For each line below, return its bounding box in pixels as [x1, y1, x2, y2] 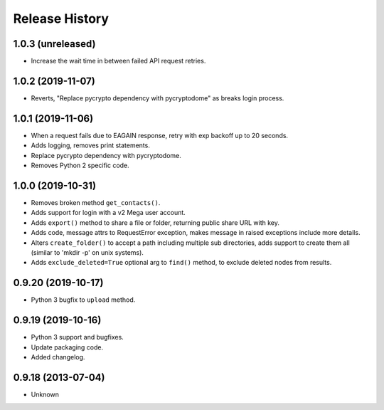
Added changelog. [31, 352, 85, 361]
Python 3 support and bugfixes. [31, 333, 124, 342]
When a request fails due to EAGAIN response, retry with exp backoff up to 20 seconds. [31, 131, 288, 140]
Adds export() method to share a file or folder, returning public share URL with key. [31, 218, 280, 227]
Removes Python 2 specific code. [31, 161, 129, 170]
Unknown [31, 390, 60, 399]
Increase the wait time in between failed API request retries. [31, 57, 206, 65]
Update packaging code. [31, 342, 104, 352]
